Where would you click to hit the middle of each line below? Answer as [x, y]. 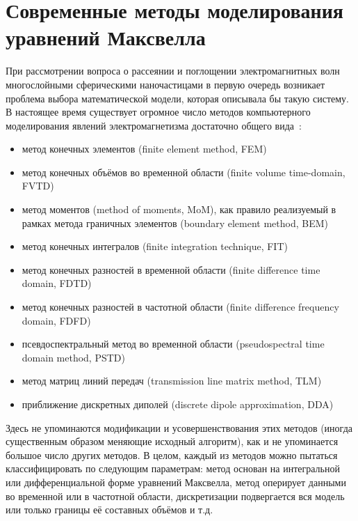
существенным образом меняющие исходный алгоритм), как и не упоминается [172, 441]
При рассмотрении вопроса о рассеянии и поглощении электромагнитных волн [173, 71]
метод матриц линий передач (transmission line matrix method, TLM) [172, 381]
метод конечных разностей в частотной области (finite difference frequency [180, 307]
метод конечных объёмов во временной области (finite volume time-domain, [184, 172]
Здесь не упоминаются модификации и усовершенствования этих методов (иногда [179, 427]
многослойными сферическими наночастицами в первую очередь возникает [165, 84]
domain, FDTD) [57, 283]
